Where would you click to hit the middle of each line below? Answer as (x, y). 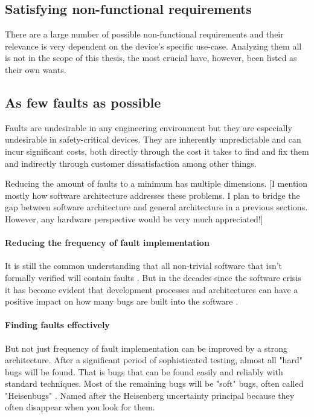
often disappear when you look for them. (80, 407)
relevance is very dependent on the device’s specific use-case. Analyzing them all (153, 46)
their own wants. (36, 69)
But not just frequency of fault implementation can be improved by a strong (146, 348)
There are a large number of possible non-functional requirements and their (144, 34)
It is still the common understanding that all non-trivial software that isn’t (144, 266)
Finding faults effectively (57, 325)
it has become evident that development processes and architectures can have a (152, 289)
